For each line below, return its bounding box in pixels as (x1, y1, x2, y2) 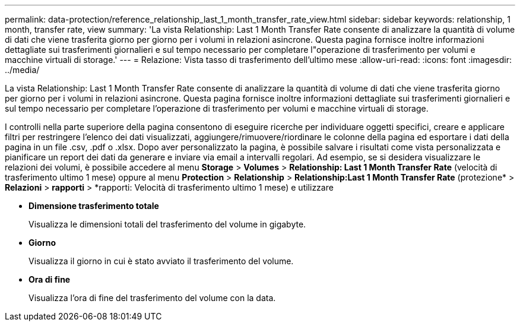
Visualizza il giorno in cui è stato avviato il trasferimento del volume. (28, 256, 294, 266)
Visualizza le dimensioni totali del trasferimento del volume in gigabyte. (28, 219, 306, 229)
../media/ (5, 65, 40, 75)
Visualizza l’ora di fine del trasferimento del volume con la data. (28, 293, 276, 303)
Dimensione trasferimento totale (28, 201, 159, 211)
